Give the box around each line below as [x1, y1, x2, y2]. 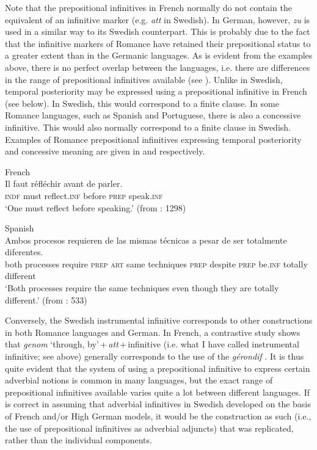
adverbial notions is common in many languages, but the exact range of [5, 374, 273, 386]
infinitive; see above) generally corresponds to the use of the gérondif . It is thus [5, 350, 304, 363]
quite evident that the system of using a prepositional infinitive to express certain [5, 361, 310, 374]
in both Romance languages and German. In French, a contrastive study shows [5, 325, 301, 338]
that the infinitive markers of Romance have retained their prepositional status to [5, 37, 311, 49]
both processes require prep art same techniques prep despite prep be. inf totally [5, 257, 308, 270]
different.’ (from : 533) [5, 293, 87, 306]
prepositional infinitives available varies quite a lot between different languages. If [5, 385, 310, 398]
